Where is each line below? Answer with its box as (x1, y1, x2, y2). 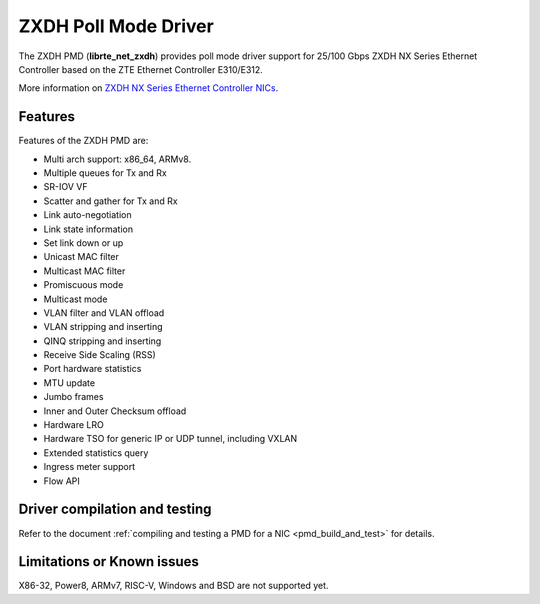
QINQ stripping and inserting (43, 335, 162, 347)
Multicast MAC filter (43, 265, 126, 277)
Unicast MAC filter (43, 251, 120, 263)
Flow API (43, 475, 80, 487)
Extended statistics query (43, 446, 149, 459)
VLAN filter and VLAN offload (43, 306, 165, 319)
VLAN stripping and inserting (43, 321, 163, 333)
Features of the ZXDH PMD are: (18, 135, 149, 147)
